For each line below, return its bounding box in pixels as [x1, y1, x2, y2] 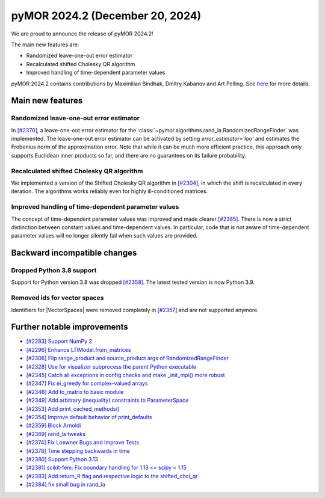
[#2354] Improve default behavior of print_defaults [26, 414, 152, 420]
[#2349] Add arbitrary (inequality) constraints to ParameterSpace [26, 397, 189, 404]
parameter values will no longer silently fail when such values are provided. [11, 232, 198, 239]
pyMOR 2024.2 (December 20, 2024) [11, 9, 202, 22]
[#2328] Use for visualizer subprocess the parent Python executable [26, 363, 197, 370]
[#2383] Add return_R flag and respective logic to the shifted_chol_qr [26, 472, 198, 479]
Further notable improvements [11, 322, 129, 332]
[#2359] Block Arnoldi [26, 422, 81, 429]
